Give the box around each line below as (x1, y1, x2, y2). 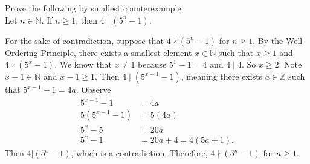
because (138, 58, 167, 71)
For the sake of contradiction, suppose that (5, 34, 164, 46)
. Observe (76, 83, 111, 96)
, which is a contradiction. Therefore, (71, 147, 208, 159)
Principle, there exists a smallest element (40, 46, 192, 58)
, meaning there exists (181, 70, 263, 83)
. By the (253, 34, 283, 46)
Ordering (5, 46, 38, 58)
